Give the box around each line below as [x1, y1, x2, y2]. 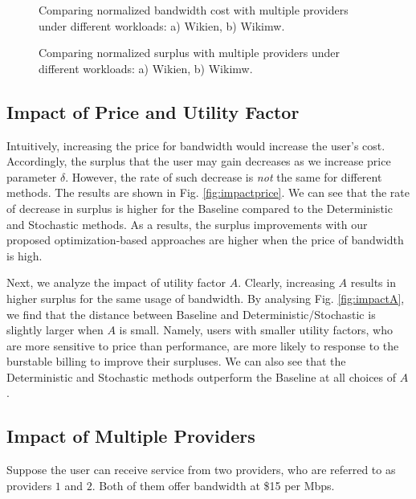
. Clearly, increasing [238, 274, 335, 291]
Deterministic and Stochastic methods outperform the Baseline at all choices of [6, 368, 397, 385]
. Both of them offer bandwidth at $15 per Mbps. [92, 477, 335, 493]
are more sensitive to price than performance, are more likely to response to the [6, 337, 399, 354]
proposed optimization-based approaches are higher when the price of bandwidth [6, 231, 404, 248]
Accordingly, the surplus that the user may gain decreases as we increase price [6, 153, 391, 170]
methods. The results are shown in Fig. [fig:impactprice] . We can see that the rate [6, 184, 410, 201]
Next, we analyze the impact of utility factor [6, 274, 226, 291]
